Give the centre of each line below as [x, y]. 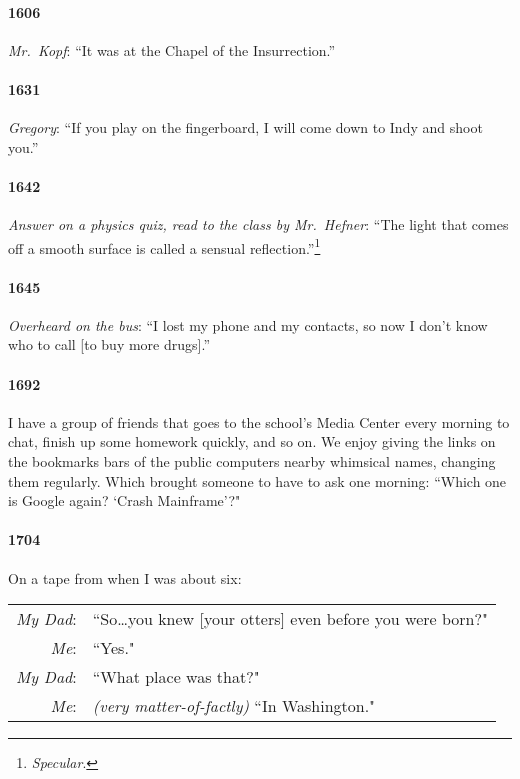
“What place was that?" [176, 677]
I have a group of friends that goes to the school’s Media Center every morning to [259, 421]
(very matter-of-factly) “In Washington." [234, 706]
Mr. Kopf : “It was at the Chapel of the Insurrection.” [172, 49]
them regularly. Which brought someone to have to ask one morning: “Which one [257, 480]
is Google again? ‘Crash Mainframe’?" [124, 500]
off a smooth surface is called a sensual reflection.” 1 [164, 246]
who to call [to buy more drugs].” [109, 344]
